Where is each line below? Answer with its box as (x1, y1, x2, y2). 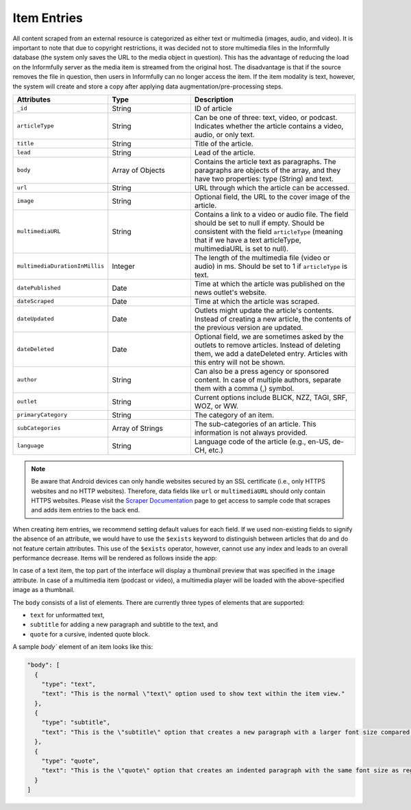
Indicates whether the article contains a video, (194, 121, 344, 130)
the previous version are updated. (194, 322, 303, 332)
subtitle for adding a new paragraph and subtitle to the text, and (29, 621, 219, 629)
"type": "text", (41, 680, 96, 688)
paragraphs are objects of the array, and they (194, 165, 341, 175)
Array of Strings (112, 423, 164, 433)
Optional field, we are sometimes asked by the (194, 331, 344, 341)
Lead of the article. (194, 147, 256, 157)
